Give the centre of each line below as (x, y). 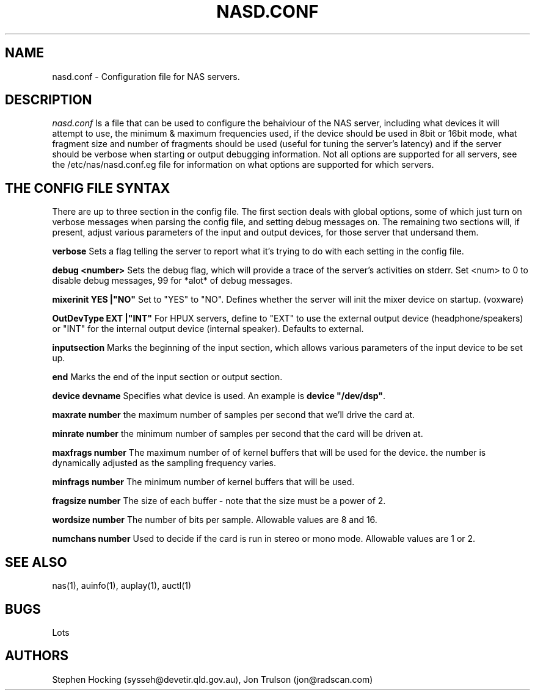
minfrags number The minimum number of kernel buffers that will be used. (203, 482)
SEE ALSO (36, 562)
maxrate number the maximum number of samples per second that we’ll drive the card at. (234, 415)
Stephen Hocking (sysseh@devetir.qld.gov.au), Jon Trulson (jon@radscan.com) (213, 679)
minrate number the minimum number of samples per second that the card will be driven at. (238, 434)
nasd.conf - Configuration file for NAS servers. (146, 76)
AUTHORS (37, 656)
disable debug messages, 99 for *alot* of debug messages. (172, 281)
